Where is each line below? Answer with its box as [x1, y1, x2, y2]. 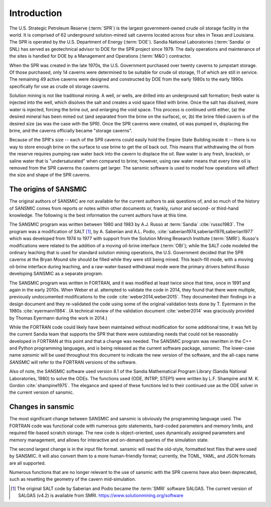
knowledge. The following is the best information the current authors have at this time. [9, 212, 188, 218]
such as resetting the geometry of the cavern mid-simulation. [9, 476, 137, 482]
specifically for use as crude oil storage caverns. [9, 83, 110, 89]
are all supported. [9, 460, 46, 466]
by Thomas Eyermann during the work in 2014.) [9, 315, 108, 321]
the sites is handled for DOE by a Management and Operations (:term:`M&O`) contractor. [9, 53, 192, 59]
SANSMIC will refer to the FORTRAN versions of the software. [9, 359, 137, 365]
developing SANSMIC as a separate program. [9, 271, 103, 277]
